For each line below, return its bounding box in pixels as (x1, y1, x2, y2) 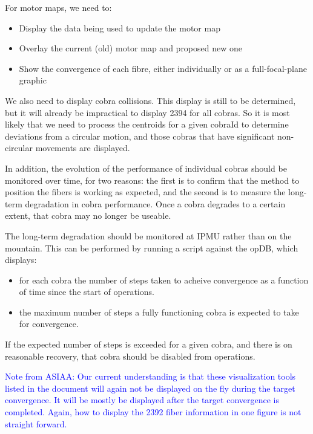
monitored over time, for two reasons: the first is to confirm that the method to (5, 173, 300, 186)
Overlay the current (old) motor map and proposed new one (19, 42, 242, 54)
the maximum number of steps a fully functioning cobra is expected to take (19, 305, 299, 318)
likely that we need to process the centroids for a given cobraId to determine (5, 118, 289, 131)
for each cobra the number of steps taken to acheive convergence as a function (19, 273, 309, 286)
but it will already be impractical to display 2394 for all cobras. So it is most (5, 106, 290, 118)
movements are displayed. (35, 141, 130, 154)
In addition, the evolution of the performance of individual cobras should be (5, 161, 287, 174)
